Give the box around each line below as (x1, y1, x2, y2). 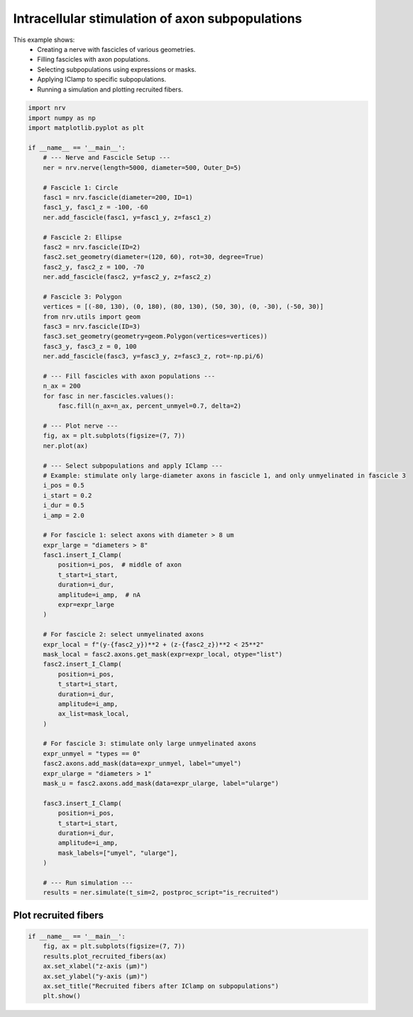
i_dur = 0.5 (43, 501, 85, 510)
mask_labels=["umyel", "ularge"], (57, 849, 178, 857)
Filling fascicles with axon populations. (37, 55, 150, 64)
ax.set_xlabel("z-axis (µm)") (43, 962, 148, 970)
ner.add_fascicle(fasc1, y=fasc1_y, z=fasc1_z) (43, 213, 212, 221)
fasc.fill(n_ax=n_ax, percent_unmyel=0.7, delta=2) (57, 402, 242, 410)
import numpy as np (28, 114, 96, 122)
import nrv (28, 104, 66, 112)
